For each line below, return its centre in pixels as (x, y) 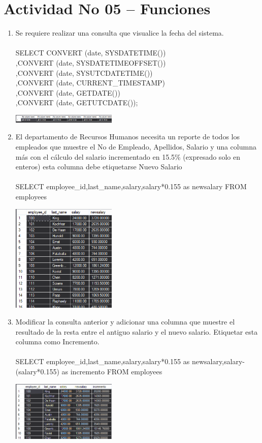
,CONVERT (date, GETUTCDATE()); (77, 102)
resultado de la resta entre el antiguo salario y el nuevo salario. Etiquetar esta (137, 331)
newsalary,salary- (218, 361)
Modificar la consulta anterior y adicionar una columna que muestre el (125, 322)
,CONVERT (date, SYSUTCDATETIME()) (84, 72)
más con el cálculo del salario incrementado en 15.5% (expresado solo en (128, 156)
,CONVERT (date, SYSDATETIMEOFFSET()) (91, 62)
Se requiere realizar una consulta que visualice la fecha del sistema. (120, 33)
